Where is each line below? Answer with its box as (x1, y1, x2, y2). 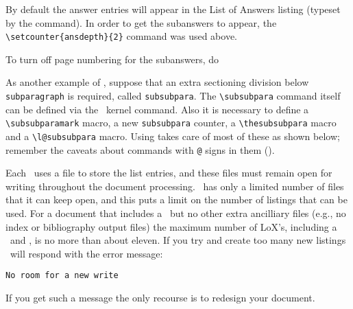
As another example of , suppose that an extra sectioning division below (5, 75, 309, 89)
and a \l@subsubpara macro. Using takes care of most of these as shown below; (5, 128, 340, 143)
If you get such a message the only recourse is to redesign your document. (5, 290, 315, 305)
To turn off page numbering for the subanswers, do (5, 51, 219, 66)
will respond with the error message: (10, 246, 163, 260)
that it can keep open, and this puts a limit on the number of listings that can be (5, 192, 348, 207)
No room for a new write (5, 271, 119, 281)
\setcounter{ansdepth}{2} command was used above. (5, 29, 237, 43)
